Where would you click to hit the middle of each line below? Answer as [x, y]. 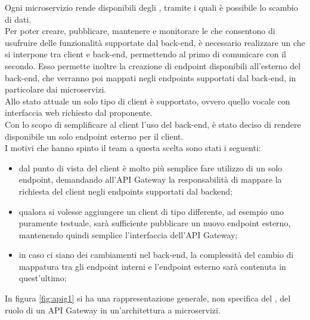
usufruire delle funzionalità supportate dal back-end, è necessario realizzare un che [155, 42]
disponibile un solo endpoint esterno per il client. [94, 136]
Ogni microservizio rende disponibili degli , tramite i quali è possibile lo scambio [151, 7]
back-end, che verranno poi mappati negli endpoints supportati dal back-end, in [151, 77]
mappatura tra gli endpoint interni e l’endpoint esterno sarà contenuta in [152, 266]
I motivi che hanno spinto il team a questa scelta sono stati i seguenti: [133, 148]
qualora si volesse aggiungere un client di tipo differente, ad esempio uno [151, 211]
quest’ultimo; [43, 278]
